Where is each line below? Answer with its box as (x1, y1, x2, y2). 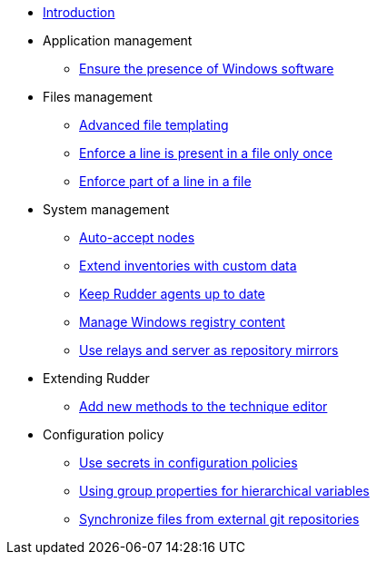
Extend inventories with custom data (79, 258, 297, 273)
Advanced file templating (79, 117, 229, 133)
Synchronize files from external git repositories (79, 511, 360, 527)
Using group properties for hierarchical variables (79, 483, 370, 498)
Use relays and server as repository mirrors (79, 342, 339, 358)
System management (43, 202, 170, 217)
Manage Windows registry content (79, 314, 285, 330)
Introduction (43, 5, 115, 20)
